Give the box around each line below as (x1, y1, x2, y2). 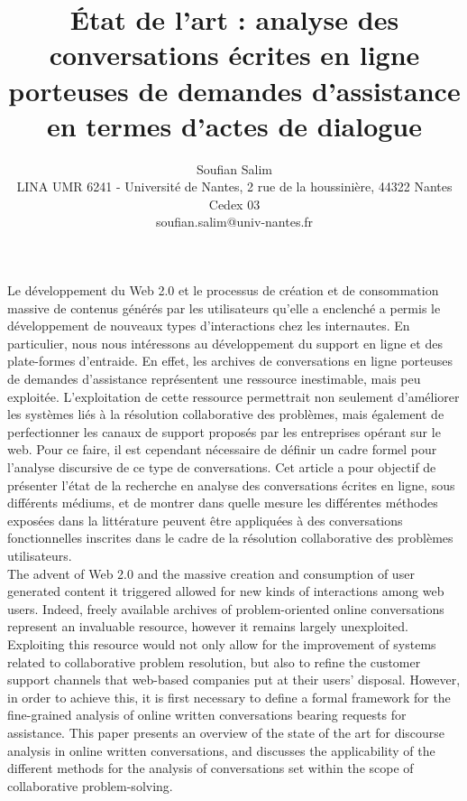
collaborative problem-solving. (7, 776, 173, 795)
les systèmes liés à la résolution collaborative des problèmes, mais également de (7, 405, 444, 424)
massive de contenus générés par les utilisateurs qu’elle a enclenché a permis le (7, 298, 441, 317)
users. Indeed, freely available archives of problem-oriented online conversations (7, 599, 444, 618)
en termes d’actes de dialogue (46, 107, 423, 144)
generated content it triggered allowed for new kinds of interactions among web (7, 582, 444, 601)
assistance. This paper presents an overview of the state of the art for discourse (7, 722, 445, 741)
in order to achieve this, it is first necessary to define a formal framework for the (7, 687, 451, 706)
